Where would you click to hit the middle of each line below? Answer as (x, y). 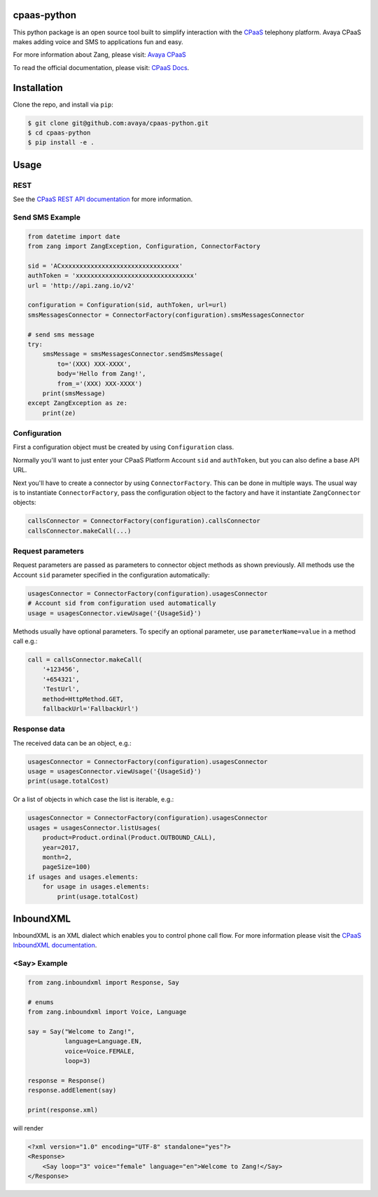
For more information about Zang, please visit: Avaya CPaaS (100, 55)
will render (28, 1128)
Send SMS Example (47, 217)
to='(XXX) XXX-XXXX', (94, 364)
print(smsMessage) (74, 393)
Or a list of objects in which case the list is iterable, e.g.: (93, 800)
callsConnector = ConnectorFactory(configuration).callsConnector (144, 521)
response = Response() (66, 1080)
